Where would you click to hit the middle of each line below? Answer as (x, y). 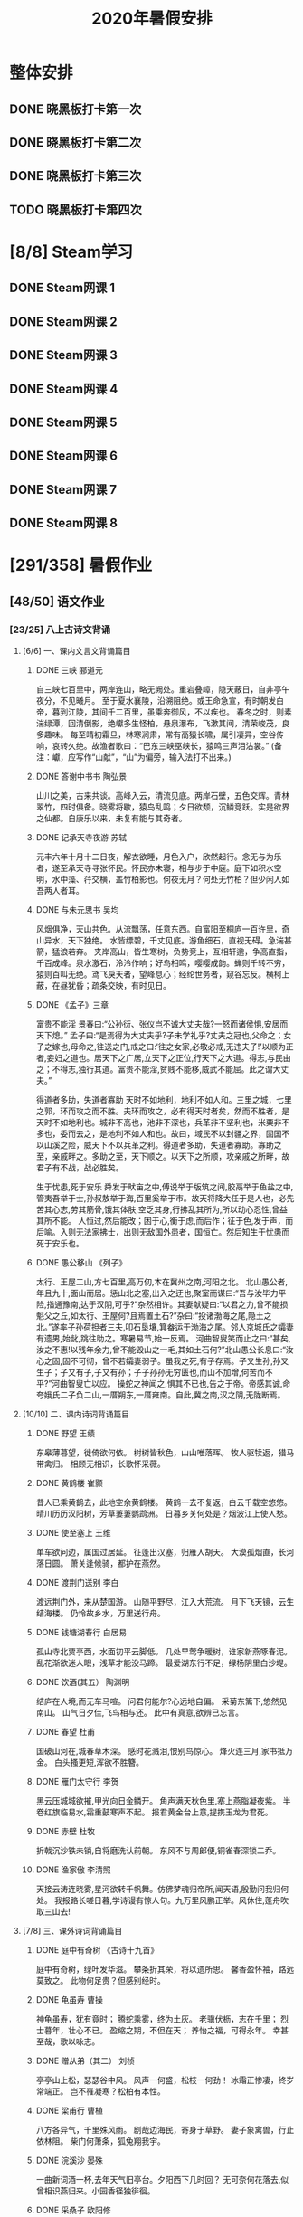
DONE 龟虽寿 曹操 (70, 1999)
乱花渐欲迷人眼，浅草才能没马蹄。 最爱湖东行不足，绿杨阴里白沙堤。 (164, 1663)
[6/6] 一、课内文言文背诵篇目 (76, 650)
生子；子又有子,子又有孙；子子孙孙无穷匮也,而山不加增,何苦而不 (154, 1372)
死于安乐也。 (60, 1243)
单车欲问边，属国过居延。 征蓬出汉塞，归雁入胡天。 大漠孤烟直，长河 (165, 1551)
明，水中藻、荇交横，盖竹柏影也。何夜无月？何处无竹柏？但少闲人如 (163, 879)
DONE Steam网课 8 (64, 523)
